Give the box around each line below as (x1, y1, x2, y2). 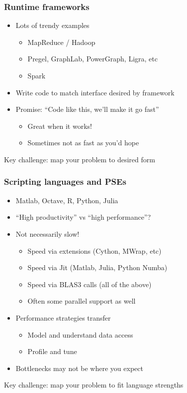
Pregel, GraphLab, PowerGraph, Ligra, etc (27, 53, 158, 64)
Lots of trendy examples (15, 20, 90, 30)
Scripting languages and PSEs (4, 175, 126, 188)
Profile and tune (27, 346, 77, 357)
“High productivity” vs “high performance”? (15, 212, 151, 222)
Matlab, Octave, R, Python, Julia (15, 195, 118, 205)
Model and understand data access (27, 329, 133, 340)
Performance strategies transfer (15, 312, 111, 323)
